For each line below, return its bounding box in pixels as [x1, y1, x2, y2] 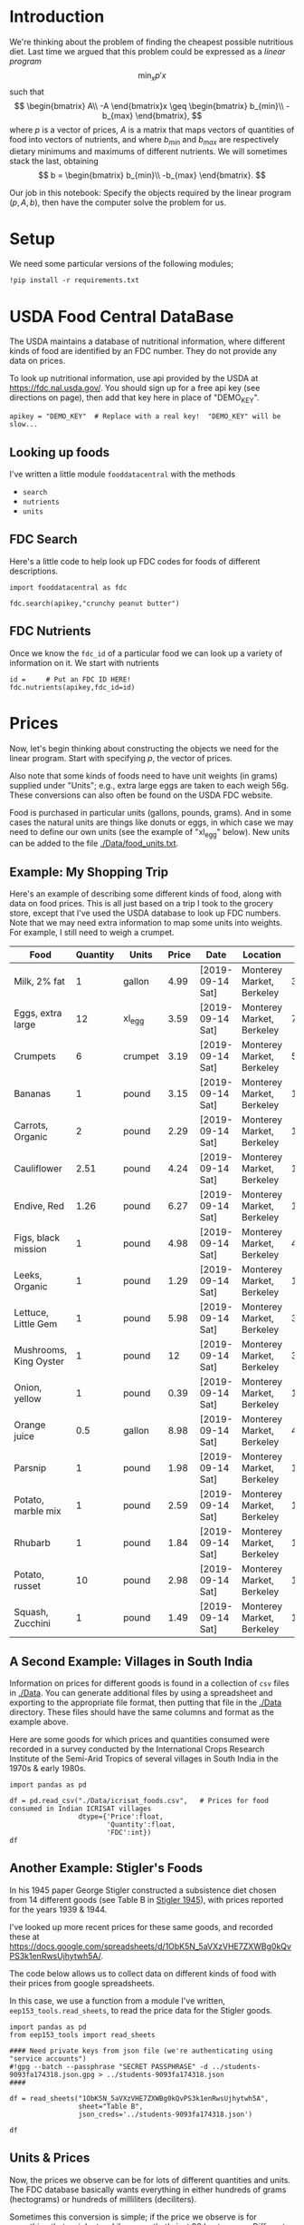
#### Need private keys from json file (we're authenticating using [9, 2046, 273, 2055]
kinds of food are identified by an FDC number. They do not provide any [9, 346, 278, 357]
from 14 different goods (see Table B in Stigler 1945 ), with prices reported [9, 1894, 284, 1905]
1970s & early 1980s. [9, 1763, 87, 1773]
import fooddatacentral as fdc [9, 583, 128, 592]
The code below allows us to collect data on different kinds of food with [9, 1967, 277, 1979]
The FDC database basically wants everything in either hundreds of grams [9, 2184, 287, 2195]
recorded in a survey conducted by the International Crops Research [9, 1744, 265, 1754]
